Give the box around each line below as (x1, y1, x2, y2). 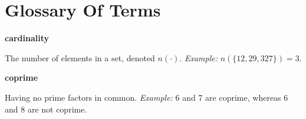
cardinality (5, 32, 50, 44)
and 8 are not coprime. (5, 103, 87, 115)
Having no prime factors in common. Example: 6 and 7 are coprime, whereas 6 (5, 91, 288, 103)
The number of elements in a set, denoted (5, 51, 155, 64)
